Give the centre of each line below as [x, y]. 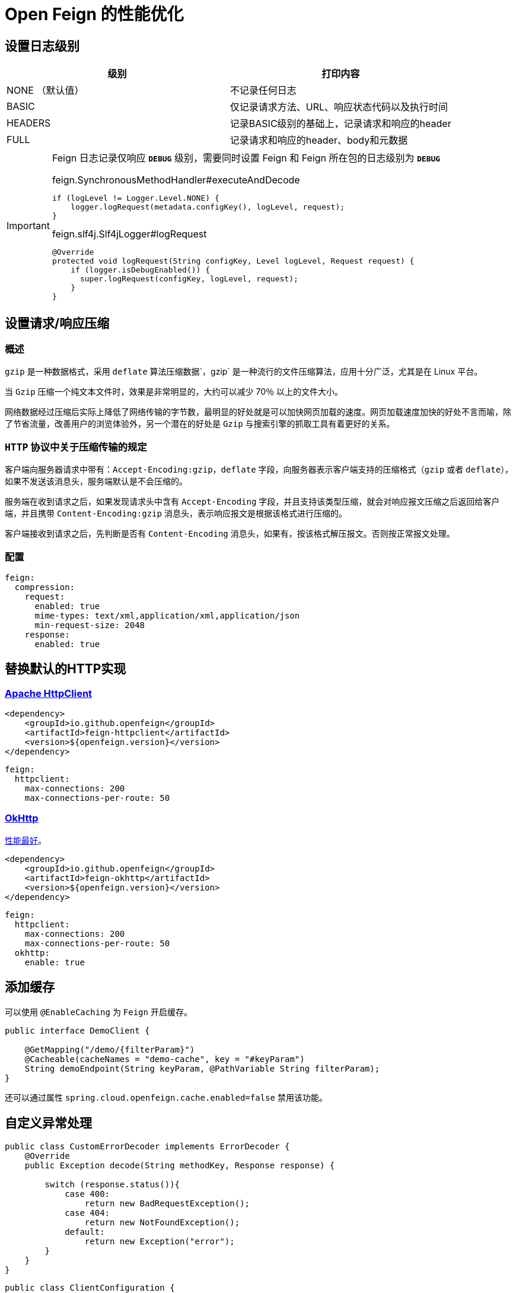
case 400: [87, 1194]
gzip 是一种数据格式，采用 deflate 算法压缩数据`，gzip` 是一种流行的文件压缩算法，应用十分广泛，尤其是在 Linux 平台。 [244, 372]
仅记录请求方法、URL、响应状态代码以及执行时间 [339, 107]
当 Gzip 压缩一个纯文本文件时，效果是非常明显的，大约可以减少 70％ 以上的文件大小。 [174, 392]
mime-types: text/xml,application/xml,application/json [167, 615]
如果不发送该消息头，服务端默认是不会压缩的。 [96, 481]
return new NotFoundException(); [162, 1222]
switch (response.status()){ [112, 1184]
